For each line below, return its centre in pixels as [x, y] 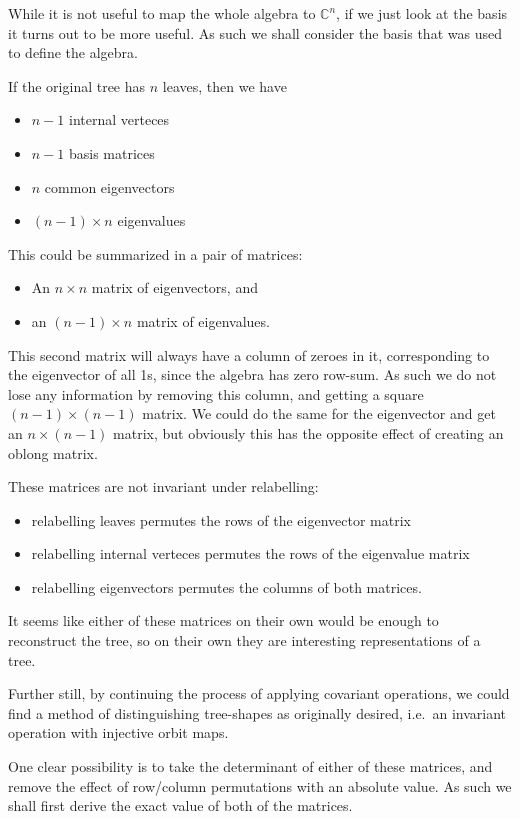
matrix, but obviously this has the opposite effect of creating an [308, 432]
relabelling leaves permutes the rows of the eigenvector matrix [221, 519]
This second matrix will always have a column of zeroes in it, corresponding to [249, 354]
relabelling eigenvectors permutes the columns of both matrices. [226, 586]
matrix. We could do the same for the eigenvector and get [319, 413]
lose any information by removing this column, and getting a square [216, 393]
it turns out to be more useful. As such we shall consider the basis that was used [255, 32]
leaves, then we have [224, 85]
